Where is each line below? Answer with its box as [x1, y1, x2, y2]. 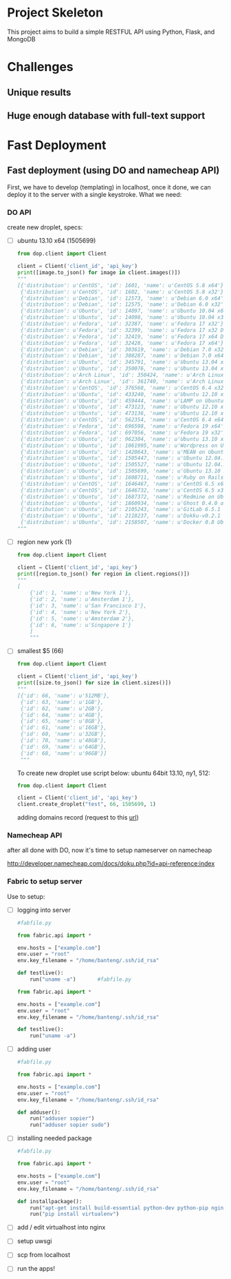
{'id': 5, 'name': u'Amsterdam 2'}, [30, 615, 135, 622]
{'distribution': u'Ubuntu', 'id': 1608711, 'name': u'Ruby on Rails [20, 474, 224, 481]
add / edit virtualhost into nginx [16, 1223, 106, 1231]
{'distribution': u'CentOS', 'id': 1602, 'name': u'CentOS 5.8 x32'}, [20, 288, 227, 295]
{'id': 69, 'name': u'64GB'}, [20, 743, 107, 750]
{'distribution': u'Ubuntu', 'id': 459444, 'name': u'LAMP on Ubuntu [20, 397, 224, 404]
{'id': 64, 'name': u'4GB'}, [20, 711, 104, 718]
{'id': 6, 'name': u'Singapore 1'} [30, 621, 132, 628]
